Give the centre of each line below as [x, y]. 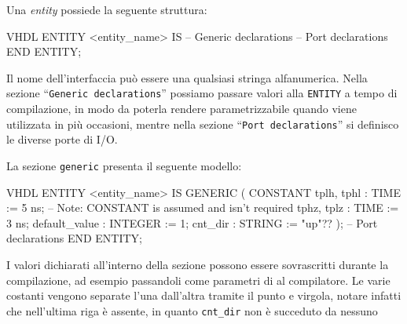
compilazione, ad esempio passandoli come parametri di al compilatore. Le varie [198, 280]
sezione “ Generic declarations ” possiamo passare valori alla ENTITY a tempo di [202, 93]
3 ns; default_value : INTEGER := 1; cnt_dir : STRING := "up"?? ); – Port [192, 222]
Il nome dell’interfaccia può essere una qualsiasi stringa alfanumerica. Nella [187, 77]
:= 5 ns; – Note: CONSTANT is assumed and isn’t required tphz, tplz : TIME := [203, 208]
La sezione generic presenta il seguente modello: [124, 165]
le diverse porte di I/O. [62, 139]
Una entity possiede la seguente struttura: [107, 9]
